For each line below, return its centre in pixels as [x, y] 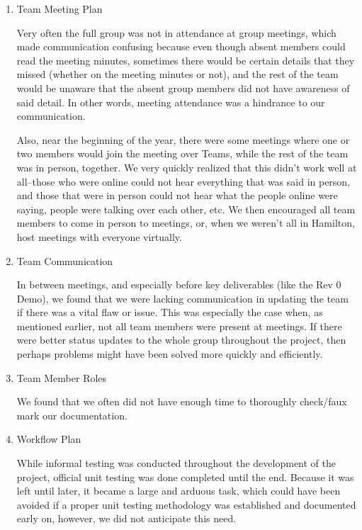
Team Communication [65, 260]
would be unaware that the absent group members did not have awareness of [183, 88]
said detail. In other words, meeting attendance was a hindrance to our [171, 102]
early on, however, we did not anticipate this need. [126, 518]
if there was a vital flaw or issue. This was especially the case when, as [170, 312]
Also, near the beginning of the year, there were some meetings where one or [183, 139]
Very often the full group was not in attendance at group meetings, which [176, 32]
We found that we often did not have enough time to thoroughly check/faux [182, 401]
